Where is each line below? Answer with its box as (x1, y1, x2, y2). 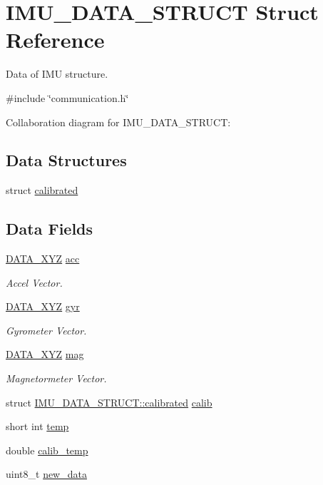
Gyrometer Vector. (6, 322, 87, 337)
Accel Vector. (6, 275, 63, 290)
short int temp (6, 419, 69, 434)
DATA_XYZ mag (6, 347, 84, 362)
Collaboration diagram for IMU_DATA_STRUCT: (6, 114, 231, 129)
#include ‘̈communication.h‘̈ (6, 90, 129, 105)
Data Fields (6, 218, 93, 240)
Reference (6, 25, 105, 54)
